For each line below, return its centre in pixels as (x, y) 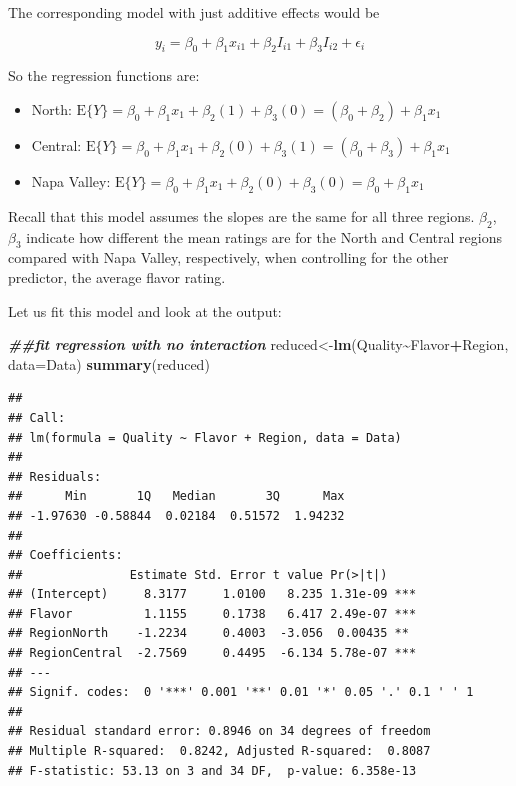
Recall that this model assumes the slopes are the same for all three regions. (241, 215)
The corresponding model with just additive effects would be (194, 12)
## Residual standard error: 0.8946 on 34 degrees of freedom (219, 731)
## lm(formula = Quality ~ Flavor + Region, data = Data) (205, 437)
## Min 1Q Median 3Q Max (176, 496)
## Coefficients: (65, 555)
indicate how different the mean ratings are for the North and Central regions (264, 236)
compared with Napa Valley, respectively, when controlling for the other (228, 257)
